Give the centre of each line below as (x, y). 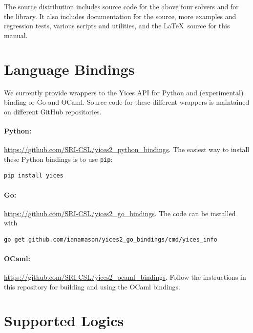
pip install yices (34, 176)
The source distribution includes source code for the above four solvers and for (121, 6)
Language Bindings (69, 69)
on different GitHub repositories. (53, 111)
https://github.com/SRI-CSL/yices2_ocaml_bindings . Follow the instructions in (125, 277)
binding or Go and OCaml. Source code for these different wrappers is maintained (127, 102)
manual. (16, 35)
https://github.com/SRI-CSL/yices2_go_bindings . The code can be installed (120, 213)
